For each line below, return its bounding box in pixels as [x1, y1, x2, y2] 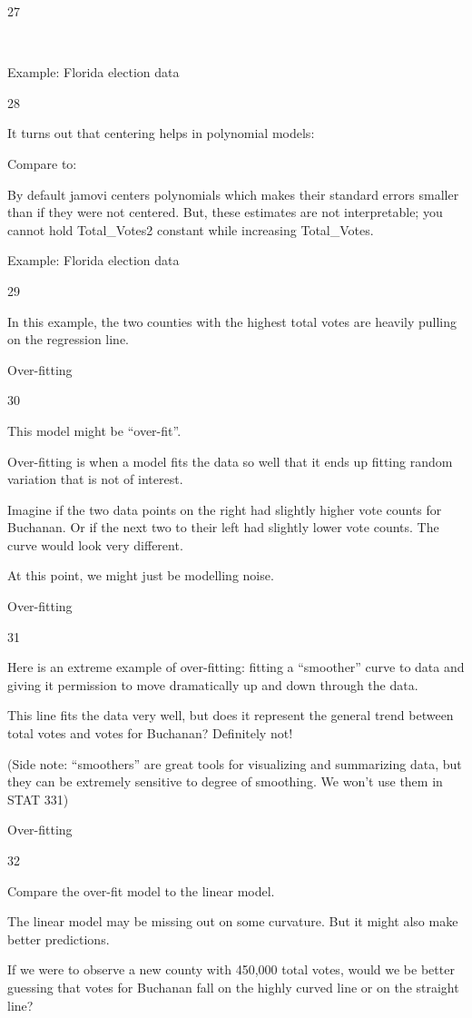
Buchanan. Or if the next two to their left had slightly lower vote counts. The [7, 518, 439, 537]
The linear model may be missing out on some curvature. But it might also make [7, 912, 458, 931]
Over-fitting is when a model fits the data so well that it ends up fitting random [7, 451, 453, 470]
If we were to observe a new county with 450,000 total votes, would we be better [7, 960, 455, 979]
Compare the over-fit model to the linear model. [7, 881, 275, 900]
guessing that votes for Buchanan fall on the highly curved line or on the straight [7, 977, 459, 996]
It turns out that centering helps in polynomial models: [7, 124, 315, 143]
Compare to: [7, 153, 77, 173]
